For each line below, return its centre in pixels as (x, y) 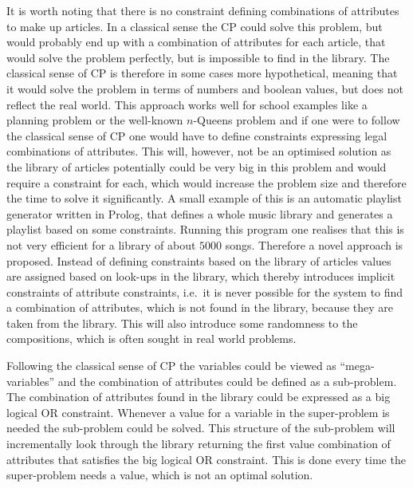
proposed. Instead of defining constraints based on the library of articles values (199, 260)
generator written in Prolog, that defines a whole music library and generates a (200, 213)
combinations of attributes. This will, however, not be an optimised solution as (199, 151)
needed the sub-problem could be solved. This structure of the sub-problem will (201, 428)
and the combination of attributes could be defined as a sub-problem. (227, 381)
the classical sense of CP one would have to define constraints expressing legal (197, 135)
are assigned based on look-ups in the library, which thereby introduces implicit (201, 276)
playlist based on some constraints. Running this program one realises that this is (205, 229)
